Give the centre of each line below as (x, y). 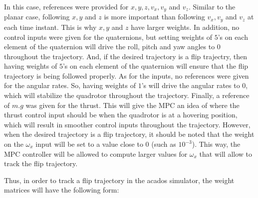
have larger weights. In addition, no (185, 27)
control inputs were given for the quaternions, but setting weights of (108, 37)
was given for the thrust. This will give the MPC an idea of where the (132, 105)
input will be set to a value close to (89, 144)
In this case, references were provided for (66, 6)
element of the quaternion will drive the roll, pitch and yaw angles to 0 (112, 47)
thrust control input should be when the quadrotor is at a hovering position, (121, 115)
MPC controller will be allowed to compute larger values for (96, 153)
